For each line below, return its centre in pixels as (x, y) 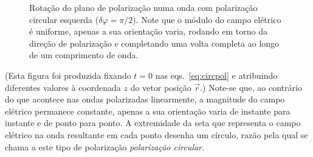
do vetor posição (161, 87)
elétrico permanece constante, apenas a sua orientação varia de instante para (148, 111)
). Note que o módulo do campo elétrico (207, 19)
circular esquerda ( (64, 19)
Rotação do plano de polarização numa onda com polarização (143, 7)
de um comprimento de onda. (84, 55)
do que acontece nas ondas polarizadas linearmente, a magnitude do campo (145, 99)
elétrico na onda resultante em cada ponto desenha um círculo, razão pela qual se (156, 134)
